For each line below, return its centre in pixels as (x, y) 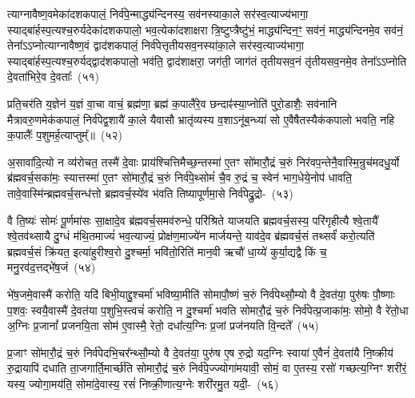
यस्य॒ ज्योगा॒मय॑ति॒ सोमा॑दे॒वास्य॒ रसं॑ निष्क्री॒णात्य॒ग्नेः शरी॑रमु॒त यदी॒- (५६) (143, 383)
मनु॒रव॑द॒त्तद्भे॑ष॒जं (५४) (52, 267)
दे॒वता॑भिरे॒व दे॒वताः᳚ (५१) (54, 76)
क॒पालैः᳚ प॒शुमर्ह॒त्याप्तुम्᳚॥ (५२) (65, 135)
